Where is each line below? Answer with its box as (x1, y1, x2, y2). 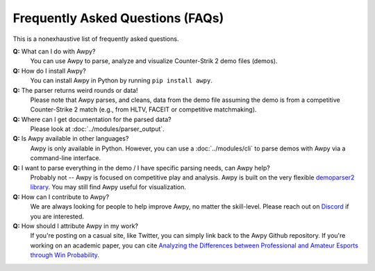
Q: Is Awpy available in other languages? (12, 134, 129, 143)
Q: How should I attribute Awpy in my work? (12, 222, 139, 230)
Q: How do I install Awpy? (12, 67, 86, 75)
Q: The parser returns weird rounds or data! (12, 86, 138, 94)
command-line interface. (30, 154, 101, 162)
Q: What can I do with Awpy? (12, 47, 96, 55)
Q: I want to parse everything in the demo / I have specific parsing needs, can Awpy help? (12, 164, 270, 172)
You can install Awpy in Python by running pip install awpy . (30, 76, 213, 85)
